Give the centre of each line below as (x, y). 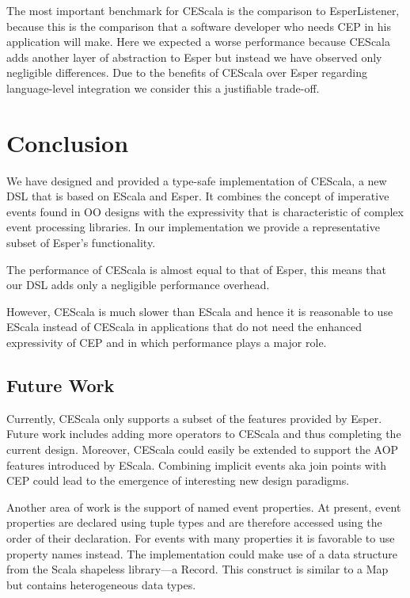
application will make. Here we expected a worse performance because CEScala (198, 42)
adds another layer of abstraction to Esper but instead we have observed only (194, 57)
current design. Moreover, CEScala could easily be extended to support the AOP (203, 449)
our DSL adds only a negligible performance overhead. (138, 285)
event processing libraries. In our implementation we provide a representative (193, 227)
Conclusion (68, 142)
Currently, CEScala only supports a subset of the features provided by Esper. (194, 418)
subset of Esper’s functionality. (81, 243)
